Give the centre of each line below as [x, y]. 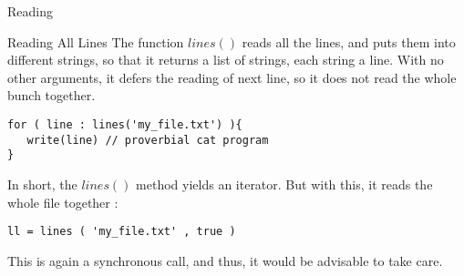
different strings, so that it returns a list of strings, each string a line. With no [226, 60]
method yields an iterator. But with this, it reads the [284, 184]
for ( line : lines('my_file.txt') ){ [125, 124]
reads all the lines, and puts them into [349, 41]
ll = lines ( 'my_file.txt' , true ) [122, 232]
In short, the [42, 184]
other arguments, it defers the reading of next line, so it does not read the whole [232, 77]
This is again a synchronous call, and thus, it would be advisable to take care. [225, 260]
